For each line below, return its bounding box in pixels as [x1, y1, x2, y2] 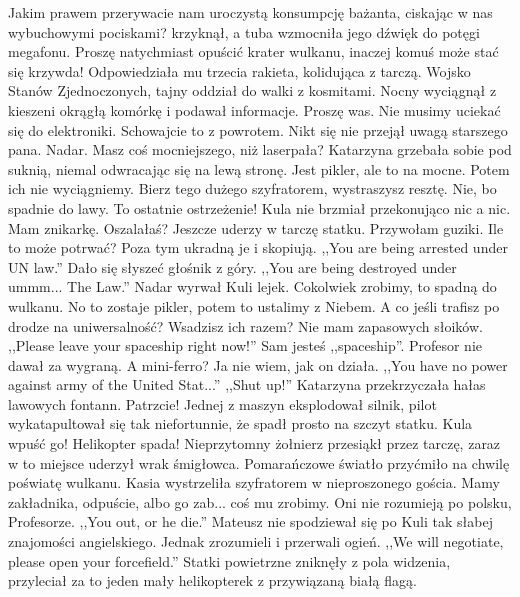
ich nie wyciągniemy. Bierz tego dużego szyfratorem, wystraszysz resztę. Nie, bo [8, 178, 497, 199]
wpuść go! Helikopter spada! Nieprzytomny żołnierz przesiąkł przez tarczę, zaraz [8, 433, 501, 454]
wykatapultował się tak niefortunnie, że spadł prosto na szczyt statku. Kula [8, 413, 473, 434]
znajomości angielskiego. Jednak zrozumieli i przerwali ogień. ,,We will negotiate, [8, 531, 504, 552]
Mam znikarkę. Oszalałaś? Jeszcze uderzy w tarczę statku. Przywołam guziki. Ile [8, 217, 504, 238]
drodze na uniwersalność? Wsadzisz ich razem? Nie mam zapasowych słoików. [8, 315, 483, 336]
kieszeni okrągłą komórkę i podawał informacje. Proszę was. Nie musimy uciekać [8, 99, 501, 120]
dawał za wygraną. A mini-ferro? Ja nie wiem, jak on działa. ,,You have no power [8, 354, 508, 375]
